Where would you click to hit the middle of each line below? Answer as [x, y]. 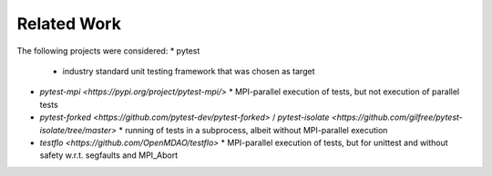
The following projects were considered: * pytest [108, 51]
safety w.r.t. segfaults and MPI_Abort [108, 155]
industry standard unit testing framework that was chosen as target [189, 71]
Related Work [69, 24]
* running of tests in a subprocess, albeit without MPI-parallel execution [253, 130]
